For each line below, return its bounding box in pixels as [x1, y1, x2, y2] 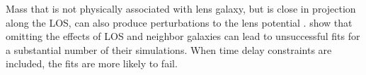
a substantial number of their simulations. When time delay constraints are [6, 42, 332, 57]
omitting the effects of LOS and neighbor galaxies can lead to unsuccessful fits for [6, 29, 360, 43]
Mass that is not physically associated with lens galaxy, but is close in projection [6, 1, 356, 15]
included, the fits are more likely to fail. [6, 56, 178, 71]
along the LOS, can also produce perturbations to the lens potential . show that [6, 15, 353, 29]
